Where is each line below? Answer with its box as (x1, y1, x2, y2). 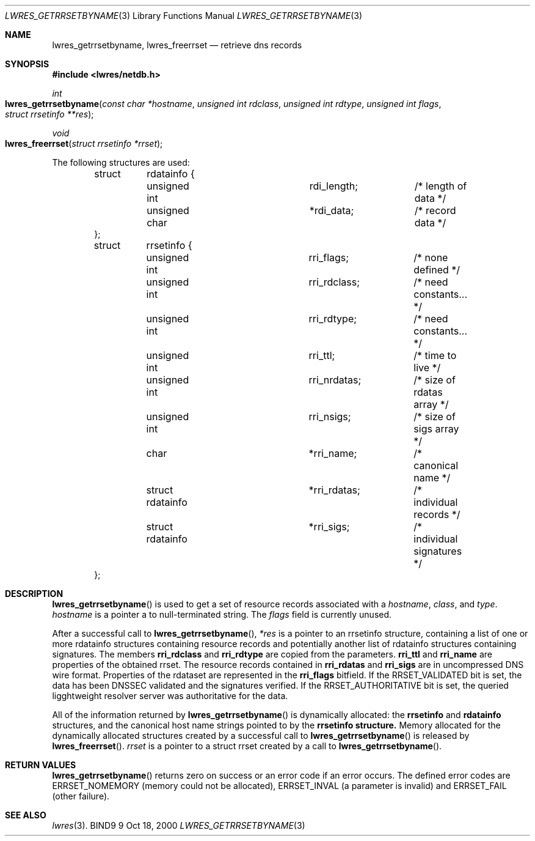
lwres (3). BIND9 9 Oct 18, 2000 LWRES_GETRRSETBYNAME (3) (52, 820, 305, 831)
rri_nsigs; (308, 410, 351, 423)
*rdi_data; (309, 204, 354, 217)
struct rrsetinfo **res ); (5, 109, 94, 119)
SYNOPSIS (5, 59, 49, 69)
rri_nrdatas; (308, 374, 362, 386)
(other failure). (52, 791, 110, 801)
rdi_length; (309, 180, 358, 192)
